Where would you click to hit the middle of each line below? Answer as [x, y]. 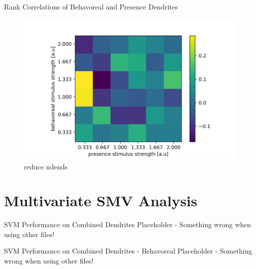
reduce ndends [46, 166]
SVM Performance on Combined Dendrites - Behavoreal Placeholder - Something [128, 251]
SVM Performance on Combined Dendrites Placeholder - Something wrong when [128, 224]
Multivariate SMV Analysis [101, 201]
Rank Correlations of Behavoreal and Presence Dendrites [91, 6]
